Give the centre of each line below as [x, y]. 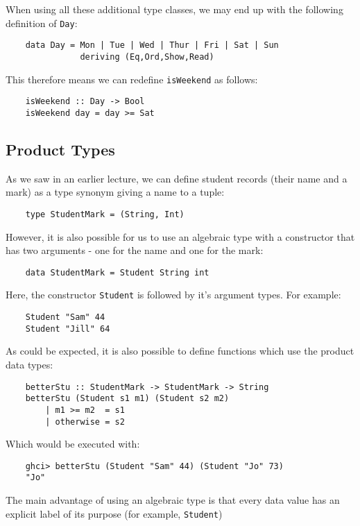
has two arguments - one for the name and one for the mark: [135, 250]
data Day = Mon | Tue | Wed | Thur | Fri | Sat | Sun [152, 45]
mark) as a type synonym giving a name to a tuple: [115, 192]
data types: [29, 364]
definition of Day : [42, 23]
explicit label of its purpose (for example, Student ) [114, 513]
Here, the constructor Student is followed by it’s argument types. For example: [173, 295]
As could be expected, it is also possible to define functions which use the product [180, 351]
